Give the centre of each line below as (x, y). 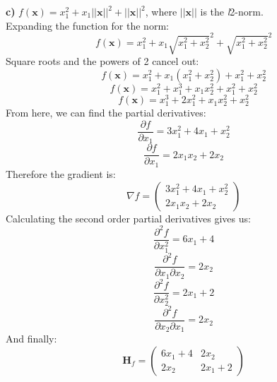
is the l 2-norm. (232, 11)
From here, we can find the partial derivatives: (106, 113)
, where (161, 11)
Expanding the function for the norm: (87, 25)
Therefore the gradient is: (61, 173)
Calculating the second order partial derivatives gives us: (128, 218)
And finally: (31, 339)
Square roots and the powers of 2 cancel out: (102, 61)
